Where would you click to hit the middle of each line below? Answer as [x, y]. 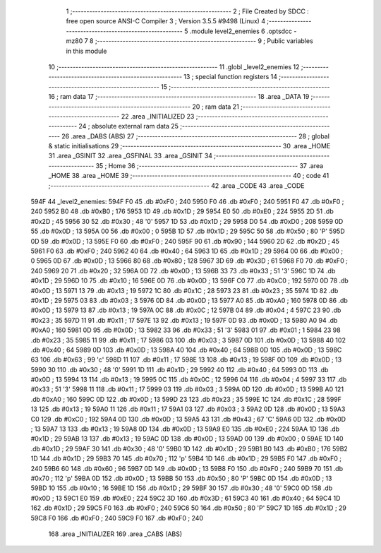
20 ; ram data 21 [215, 107]
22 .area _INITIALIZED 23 [158, 116]
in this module [86, 51]
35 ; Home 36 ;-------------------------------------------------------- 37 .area [210, 165]
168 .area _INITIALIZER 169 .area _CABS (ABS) [115, 534]
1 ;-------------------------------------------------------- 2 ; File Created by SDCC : [188, 11]
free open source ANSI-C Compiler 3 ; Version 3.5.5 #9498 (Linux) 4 [166, 21]
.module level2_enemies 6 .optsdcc [241, 31]
